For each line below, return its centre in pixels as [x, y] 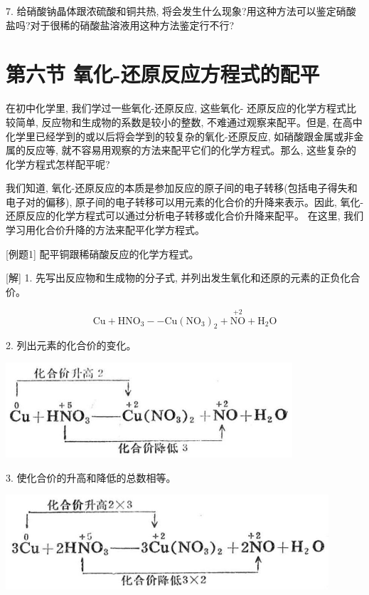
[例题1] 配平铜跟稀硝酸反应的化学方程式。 [102, 253]
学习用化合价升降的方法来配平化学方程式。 [105, 230]
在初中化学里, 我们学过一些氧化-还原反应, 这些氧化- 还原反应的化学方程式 [176, 108]
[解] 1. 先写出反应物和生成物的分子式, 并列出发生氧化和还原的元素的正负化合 [183, 278]
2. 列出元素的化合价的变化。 [71, 345]
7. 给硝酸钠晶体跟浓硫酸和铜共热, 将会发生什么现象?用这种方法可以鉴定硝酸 [181, 11]
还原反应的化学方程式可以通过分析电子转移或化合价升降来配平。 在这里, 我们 [185, 216]
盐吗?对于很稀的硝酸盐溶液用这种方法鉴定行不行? [120, 25]
